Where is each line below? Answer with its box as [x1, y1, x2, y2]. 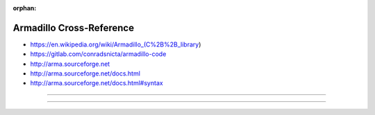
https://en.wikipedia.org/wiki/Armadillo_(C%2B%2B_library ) [30, 40, 201, 48]
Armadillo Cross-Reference [12, 21, 135, 34]
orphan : [12, 4, 37, 12]
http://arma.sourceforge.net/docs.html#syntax [30, 79, 163, 87]
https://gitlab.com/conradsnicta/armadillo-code [30, 50, 167, 58]
